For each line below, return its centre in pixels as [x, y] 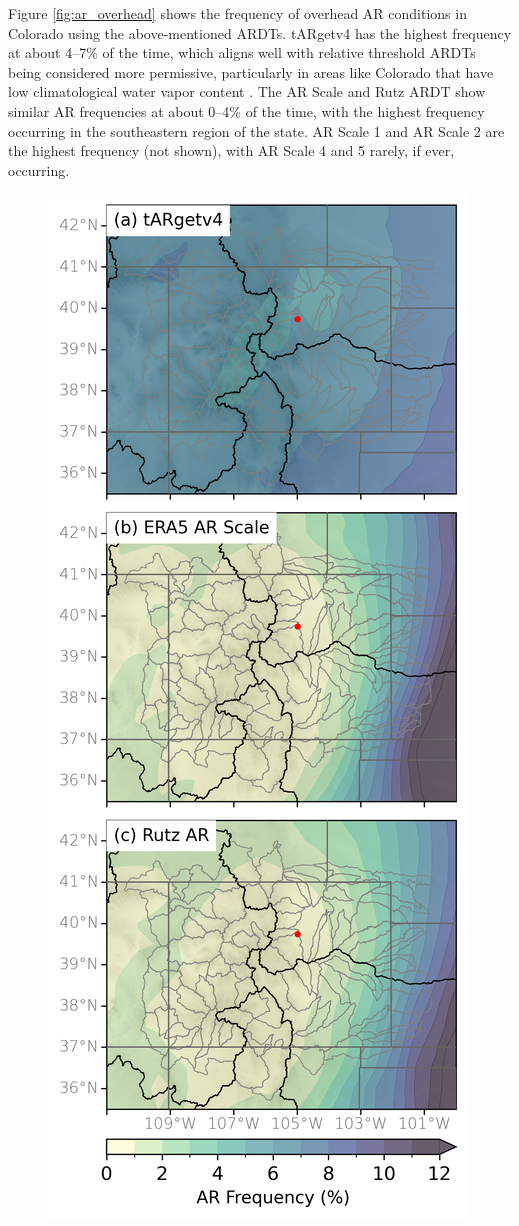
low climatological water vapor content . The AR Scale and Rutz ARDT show [247, 91]
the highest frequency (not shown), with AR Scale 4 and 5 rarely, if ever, [231, 150]
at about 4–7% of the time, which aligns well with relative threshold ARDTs [242, 52]
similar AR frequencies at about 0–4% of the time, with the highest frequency [246, 110]
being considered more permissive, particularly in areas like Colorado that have [251, 71]
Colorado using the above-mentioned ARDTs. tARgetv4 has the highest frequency [260, 32]
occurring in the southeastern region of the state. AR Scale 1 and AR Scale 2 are [256, 130]
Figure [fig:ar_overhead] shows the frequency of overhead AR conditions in [237, 13]
